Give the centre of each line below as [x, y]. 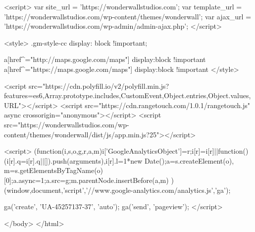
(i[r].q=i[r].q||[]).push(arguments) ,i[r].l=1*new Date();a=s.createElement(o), [119, 160]
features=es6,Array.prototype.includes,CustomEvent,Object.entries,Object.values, [127, 95]
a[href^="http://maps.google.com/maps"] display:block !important [105, 59]
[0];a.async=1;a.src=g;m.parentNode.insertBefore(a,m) [86, 180]
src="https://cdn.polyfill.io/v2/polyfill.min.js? [99, 86]
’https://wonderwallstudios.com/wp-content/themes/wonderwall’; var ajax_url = [128, 16]
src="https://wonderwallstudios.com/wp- [67, 124]
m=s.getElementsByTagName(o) [54, 170]
